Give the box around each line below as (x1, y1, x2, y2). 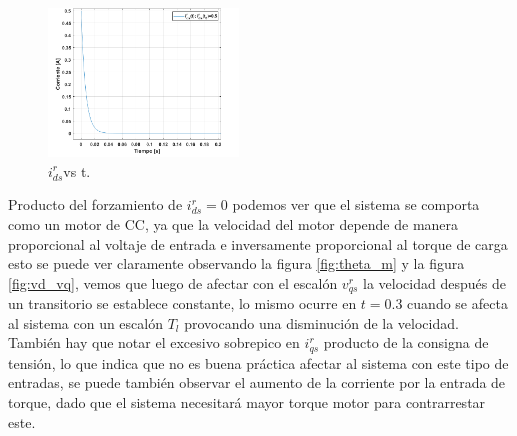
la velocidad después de (363, 272, 506, 293)
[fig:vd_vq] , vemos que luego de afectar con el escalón (8, 272, 338, 293)
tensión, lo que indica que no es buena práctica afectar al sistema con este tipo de (8, 352, 509, 373)
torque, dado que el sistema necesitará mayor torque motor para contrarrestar (8, 392, 486, 413)
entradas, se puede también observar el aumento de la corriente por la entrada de (8, 372, 506, 393)
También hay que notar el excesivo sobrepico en (8, 332, 300, 353)
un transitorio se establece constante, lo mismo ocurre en (8, 293, 357, 314)
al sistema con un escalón (8, 312, 163, 333)
